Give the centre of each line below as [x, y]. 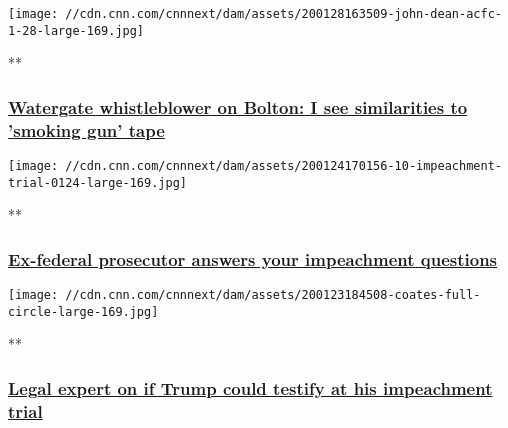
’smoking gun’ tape [86, 129]
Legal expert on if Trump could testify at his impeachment [250, 388]
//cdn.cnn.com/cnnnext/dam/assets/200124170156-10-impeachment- [283, 166]
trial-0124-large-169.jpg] [97, 182]
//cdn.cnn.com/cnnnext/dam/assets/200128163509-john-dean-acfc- [283, 14]
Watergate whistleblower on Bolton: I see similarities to [238, 106]
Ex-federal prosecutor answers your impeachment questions [253, 258]
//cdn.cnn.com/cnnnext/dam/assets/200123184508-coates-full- [273, 295]
